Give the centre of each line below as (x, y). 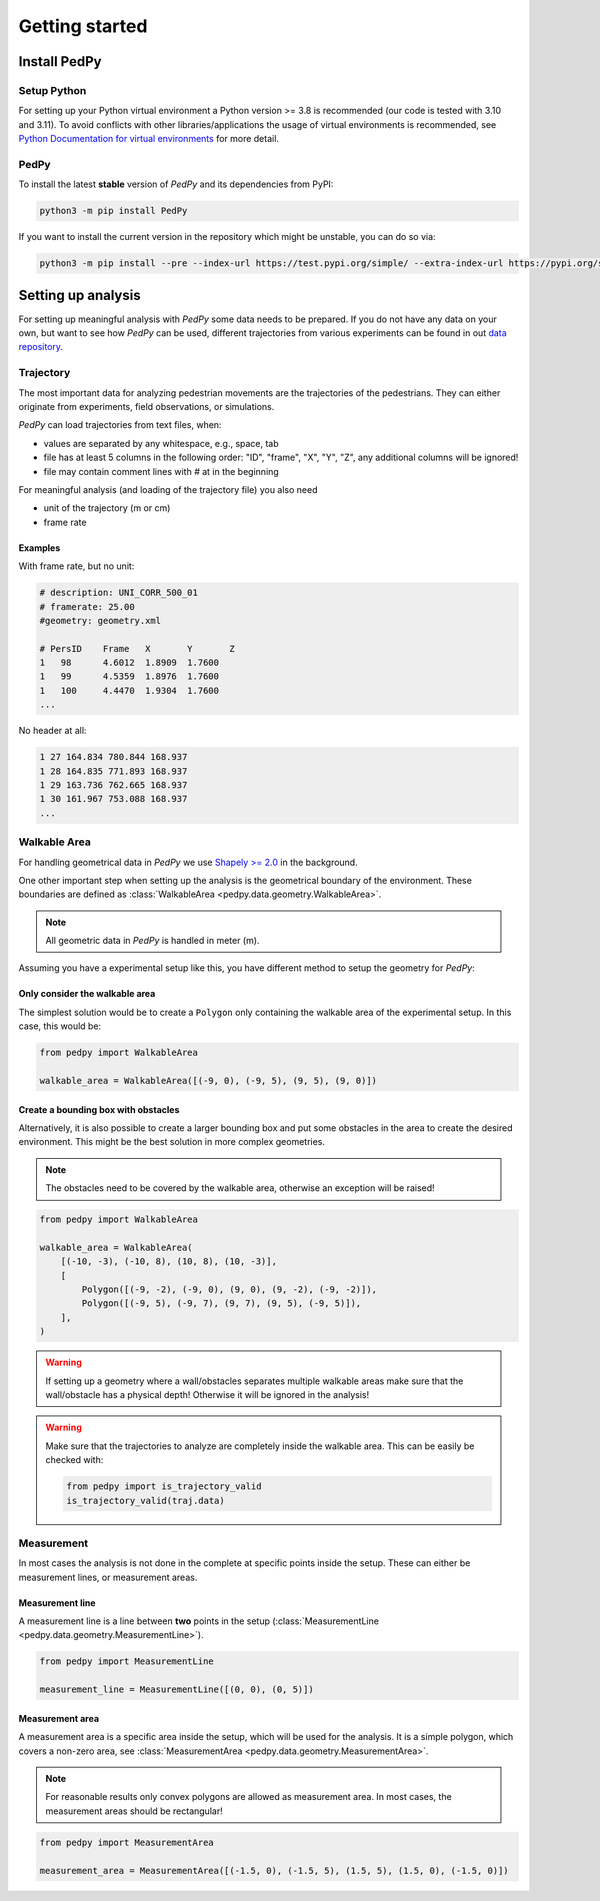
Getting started (83, 26)
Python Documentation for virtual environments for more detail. (149, 139)
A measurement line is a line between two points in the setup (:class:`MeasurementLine (199, 1621)
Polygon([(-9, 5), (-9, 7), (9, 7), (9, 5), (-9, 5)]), (221, 1303)
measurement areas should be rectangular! (134, 1811)
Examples (39, 547)
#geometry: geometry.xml (100, 620)
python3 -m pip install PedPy (113, 211)
